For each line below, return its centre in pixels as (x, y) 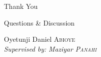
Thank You (21, 6)
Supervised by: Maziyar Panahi (50, 48)
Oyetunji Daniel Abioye (40, 39)
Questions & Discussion (39, 22)
